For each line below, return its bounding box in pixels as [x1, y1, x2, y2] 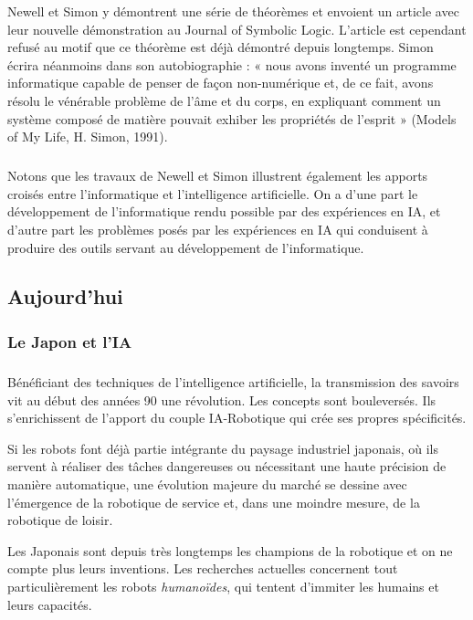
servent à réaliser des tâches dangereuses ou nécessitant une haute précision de [7, 457, 447, 476]
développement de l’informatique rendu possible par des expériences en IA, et [7, 202, 441, 221]
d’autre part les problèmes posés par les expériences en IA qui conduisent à [7, 219, 428, 238]
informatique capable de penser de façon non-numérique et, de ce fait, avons [7, 73, 434, 92]
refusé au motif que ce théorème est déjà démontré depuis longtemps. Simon [7, 37, 434, 57]
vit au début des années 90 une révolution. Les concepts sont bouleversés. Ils [7, 390, 436, 409]
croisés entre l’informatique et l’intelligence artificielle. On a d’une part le [7, 184, 418, 203]
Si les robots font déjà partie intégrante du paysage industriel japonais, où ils [7, 438, 438, 457]
